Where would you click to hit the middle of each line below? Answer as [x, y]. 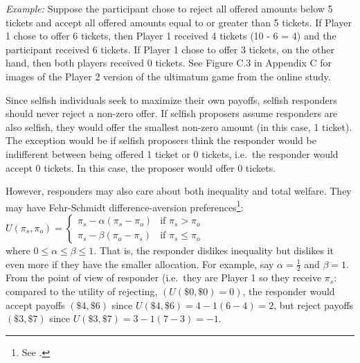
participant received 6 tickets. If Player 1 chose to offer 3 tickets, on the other [170, 49]
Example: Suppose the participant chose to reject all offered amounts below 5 [169, 8]
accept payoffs [35, 304]
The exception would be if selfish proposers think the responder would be [161, 140]
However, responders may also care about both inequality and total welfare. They [179, 191]
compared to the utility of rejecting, [82, 291]
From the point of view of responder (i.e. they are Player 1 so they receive [164, 277]
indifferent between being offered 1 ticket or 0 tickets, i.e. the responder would [172, 153]
